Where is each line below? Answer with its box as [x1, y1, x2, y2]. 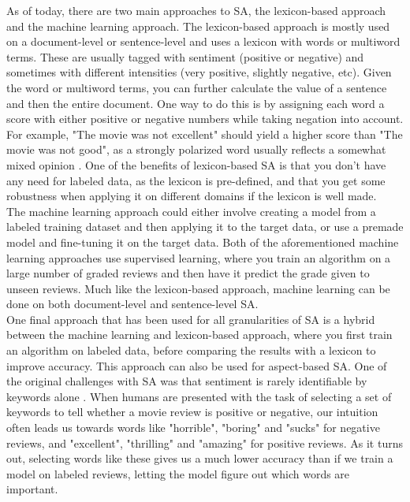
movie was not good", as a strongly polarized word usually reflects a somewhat [6, 141, 386, 158]
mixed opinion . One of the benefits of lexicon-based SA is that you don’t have [6, 156, 386, 173]
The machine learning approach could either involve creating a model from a [6, 203, 376, 219]
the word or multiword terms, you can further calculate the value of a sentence [6, 79, 387, 95]
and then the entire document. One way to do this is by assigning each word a [6, 95, 385, 111]
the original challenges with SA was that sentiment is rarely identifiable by [6, 373, 367, 389]
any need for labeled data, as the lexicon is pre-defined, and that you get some [6, 172, 386, 188]
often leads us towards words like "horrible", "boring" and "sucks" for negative [6, 419, 380, 436]
